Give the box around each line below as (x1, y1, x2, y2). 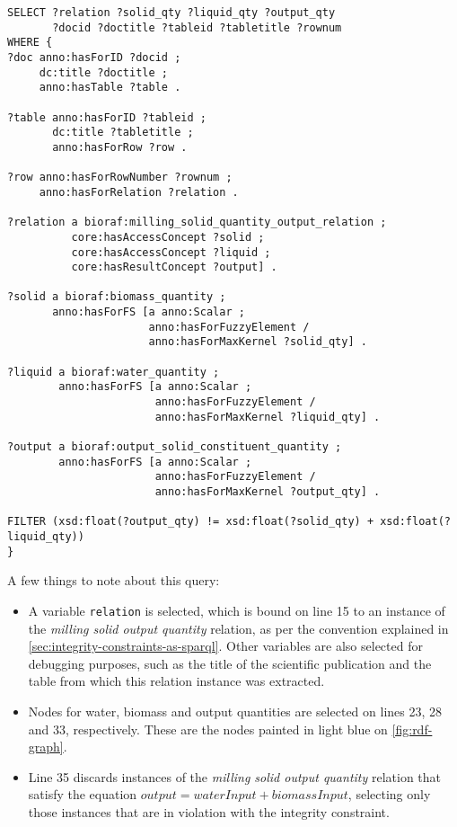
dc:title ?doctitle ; (39, 66, 168, 79)
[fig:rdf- (391, 719, 433, 738)
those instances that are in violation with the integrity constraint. (28, 802, 390, 821)
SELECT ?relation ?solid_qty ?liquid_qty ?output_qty (7, 6, 336, 19)
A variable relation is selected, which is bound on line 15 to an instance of (28, 600, 445, 619)
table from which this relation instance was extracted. (28, 671, 325, 690)
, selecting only (347, 785, 431, 804)
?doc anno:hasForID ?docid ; (7, 50, 181, 64)
